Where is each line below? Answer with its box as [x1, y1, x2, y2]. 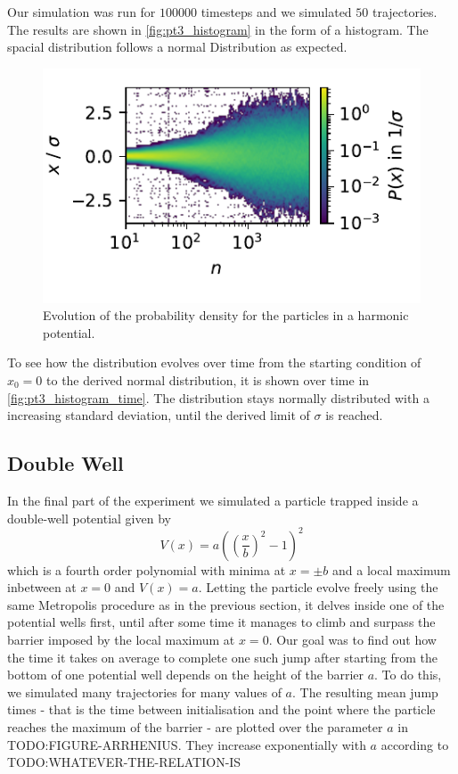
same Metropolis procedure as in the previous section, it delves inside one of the [7, 595, 445, 613]
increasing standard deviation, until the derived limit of [7, 406, 310, 424]
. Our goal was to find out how [268, 630, 437, 649]
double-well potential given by [7, 508, 171, 527]
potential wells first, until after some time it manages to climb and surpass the [7, 613, 436, 631]
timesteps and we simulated [200, 3, 352, 21]
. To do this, [374, 665, 442, 684]
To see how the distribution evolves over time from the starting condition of [7, 353, 421, 372]
